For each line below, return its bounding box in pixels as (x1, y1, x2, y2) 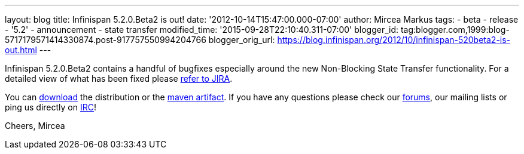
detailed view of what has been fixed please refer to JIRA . (5, 73, 233, 84)
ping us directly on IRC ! (5, 102, 97, 112)
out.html (5, 45, 37, 55)
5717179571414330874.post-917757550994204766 (5, 35, 206, 45)
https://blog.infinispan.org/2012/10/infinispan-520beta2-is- (277, 35, 511, 45)
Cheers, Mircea (5, 121, 65, 131)
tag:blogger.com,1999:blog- (400, 24, 510, 35)
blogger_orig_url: (208, 35, 275, 45)
